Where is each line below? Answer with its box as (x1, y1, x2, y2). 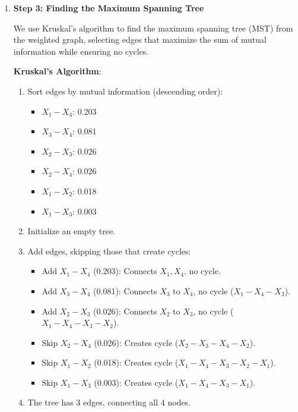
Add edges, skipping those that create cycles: (27, 244, 191, 257)
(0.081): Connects (93, 284, 157, 297)
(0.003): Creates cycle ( (94, 376, 179, 388)
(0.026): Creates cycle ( (94, 336, 179, 348)
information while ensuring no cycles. (13, 45, 149, 57)
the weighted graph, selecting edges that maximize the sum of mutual (13, 33, 267, 46)
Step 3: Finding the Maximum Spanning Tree (13, 2, 204, 14)
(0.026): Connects (93, 304, 157, 317)
